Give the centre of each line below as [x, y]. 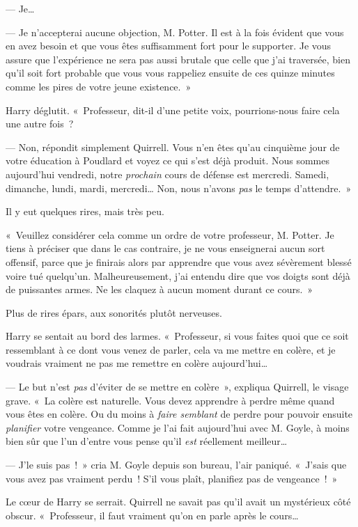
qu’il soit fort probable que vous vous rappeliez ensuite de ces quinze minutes [170, 73]
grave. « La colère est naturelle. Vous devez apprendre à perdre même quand [170, 400]
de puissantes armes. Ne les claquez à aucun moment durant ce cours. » [159, 289]
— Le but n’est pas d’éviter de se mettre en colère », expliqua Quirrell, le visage [177, 387]
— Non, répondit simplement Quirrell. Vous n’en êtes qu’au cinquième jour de [173, 147]
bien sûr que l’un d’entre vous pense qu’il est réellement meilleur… [147, 441]
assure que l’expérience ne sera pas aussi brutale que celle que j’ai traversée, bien [178, 59]
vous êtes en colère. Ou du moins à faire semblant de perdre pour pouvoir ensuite [179, 414]
